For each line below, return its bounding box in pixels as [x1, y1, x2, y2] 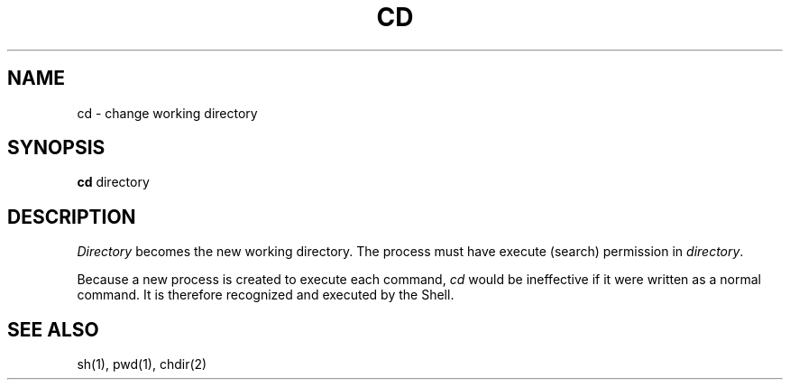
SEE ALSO [7, 318, 99, 341]
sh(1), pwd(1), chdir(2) [77, 356, 207, 373]
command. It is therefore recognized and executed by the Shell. [77, 287, 455, 303]
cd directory [77, 174, 150, 190]
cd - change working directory [77, 105, 258, 121]
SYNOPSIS [7, 136, 106, 160]
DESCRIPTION [7, 205, 136, 228]
